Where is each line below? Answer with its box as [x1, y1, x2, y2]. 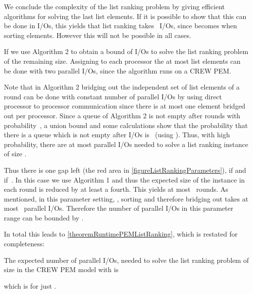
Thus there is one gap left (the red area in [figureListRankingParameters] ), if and [4, 165, 246, 175]
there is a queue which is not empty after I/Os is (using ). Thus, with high [4, 129, 230, 140]
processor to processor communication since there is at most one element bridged [4, 101, 246, 111]
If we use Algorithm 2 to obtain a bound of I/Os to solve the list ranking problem [4, 46, 249, 56]
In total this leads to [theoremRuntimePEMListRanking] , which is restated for [4, 229, 238, 239]
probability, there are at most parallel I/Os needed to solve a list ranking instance [4, 139, 248, 149]
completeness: [4, 239, 45, 249]
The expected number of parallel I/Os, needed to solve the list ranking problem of [4, 255, 249, 265]
